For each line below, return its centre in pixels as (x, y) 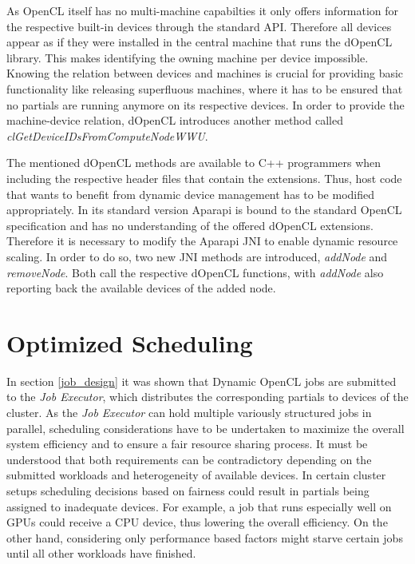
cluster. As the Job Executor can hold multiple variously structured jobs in (189, 412)
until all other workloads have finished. (101, 553)
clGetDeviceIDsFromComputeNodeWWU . (107, 135)
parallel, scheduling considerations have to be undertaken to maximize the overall (206, 428)
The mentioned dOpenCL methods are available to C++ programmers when (194, 163)
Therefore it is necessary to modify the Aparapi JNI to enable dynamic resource (202, 241)
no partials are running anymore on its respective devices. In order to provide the (206, 104)
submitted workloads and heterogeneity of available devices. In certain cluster (196, 475)
